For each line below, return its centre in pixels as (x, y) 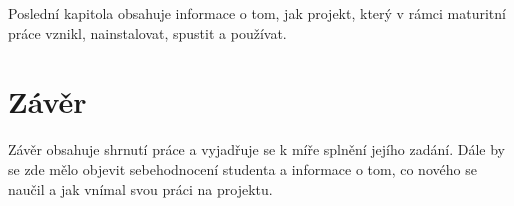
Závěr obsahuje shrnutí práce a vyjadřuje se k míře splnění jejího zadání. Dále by (256, 149)
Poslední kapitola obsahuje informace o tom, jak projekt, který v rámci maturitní (257, 13)
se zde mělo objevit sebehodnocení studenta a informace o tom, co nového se (242, 168)
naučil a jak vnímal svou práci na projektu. (140, 188)
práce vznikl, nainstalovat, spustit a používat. (147, 32)
